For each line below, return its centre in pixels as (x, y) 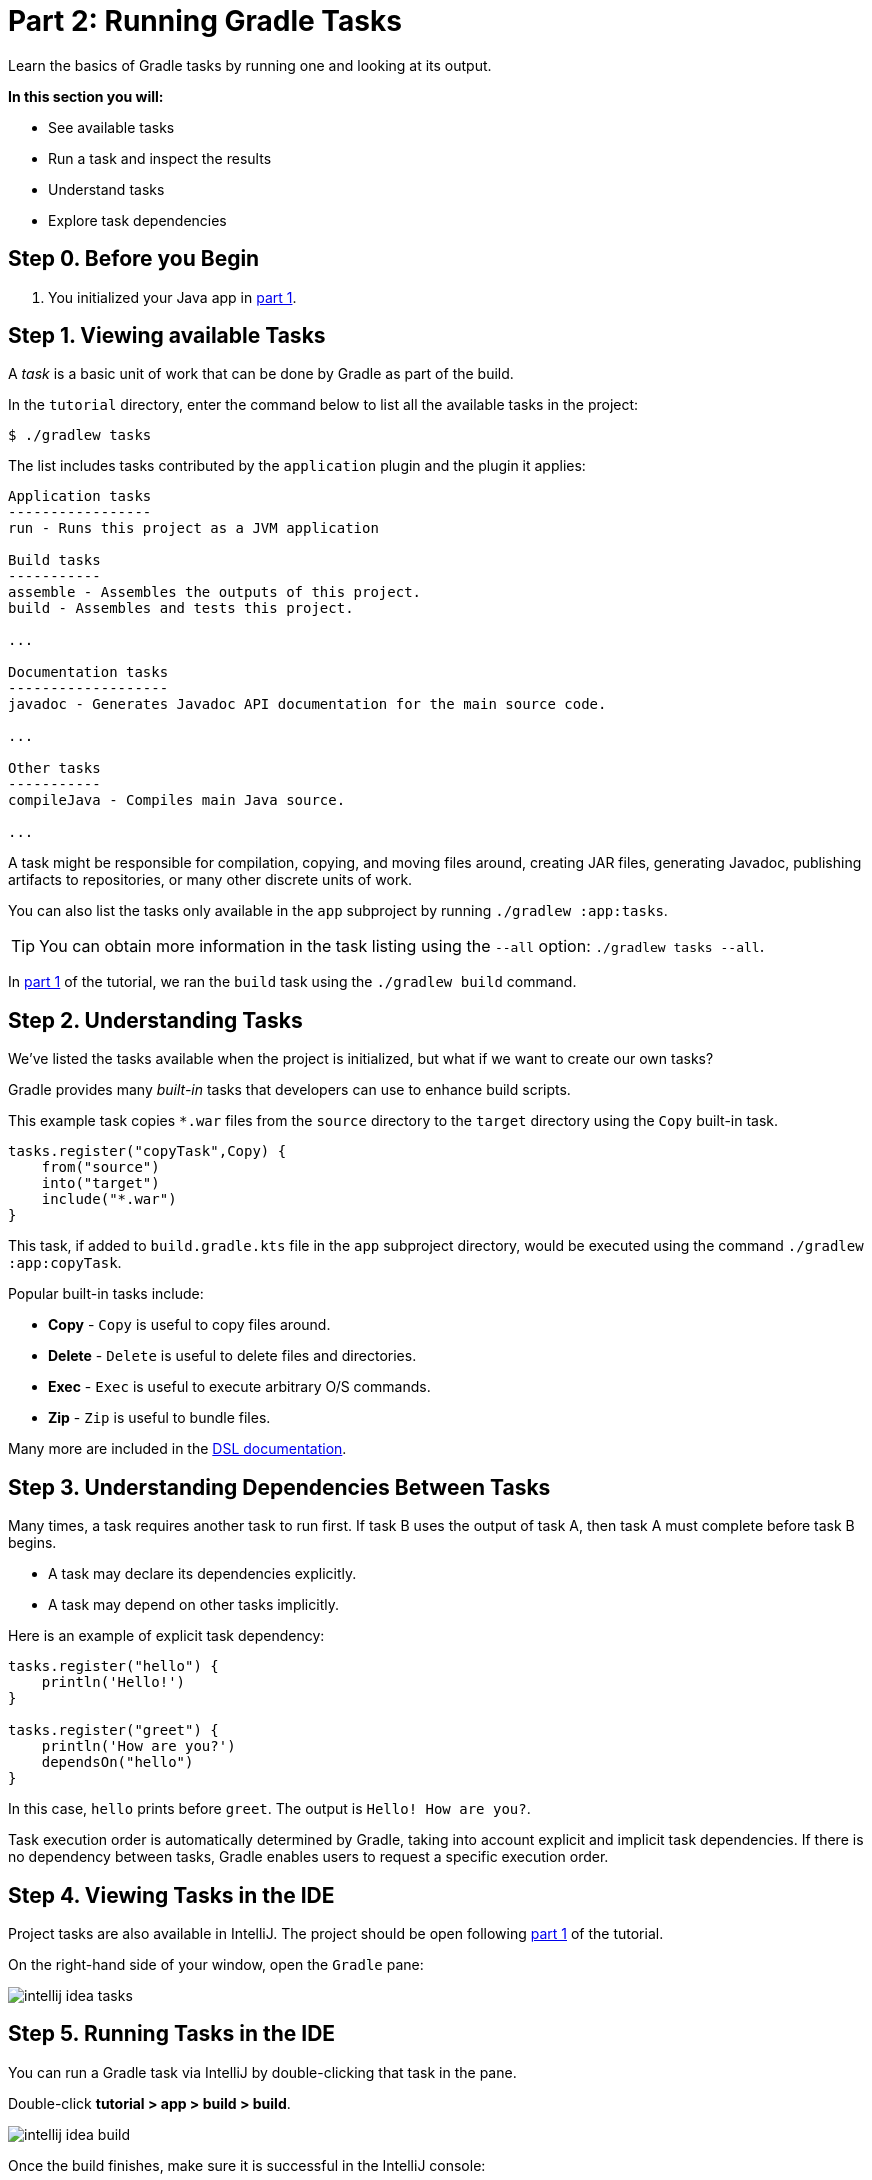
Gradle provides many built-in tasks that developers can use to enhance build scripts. (289, 1090)
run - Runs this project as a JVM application (193, 528)
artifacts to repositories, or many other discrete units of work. (210, 880)
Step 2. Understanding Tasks (155, 1020)
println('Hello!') (113, 1682)
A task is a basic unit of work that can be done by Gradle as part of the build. (261, 374)
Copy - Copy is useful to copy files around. (189, 1325)
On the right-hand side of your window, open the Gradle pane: (216, 1964)
